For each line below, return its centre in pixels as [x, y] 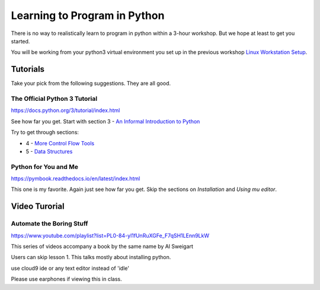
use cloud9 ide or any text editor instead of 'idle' [70, 268]
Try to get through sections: [45, 132]
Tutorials [28, 69]
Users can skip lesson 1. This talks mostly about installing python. [91, 257]
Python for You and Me [44, 167]
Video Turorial [38, 207]
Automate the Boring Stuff [49, 224]
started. [20, 41]
